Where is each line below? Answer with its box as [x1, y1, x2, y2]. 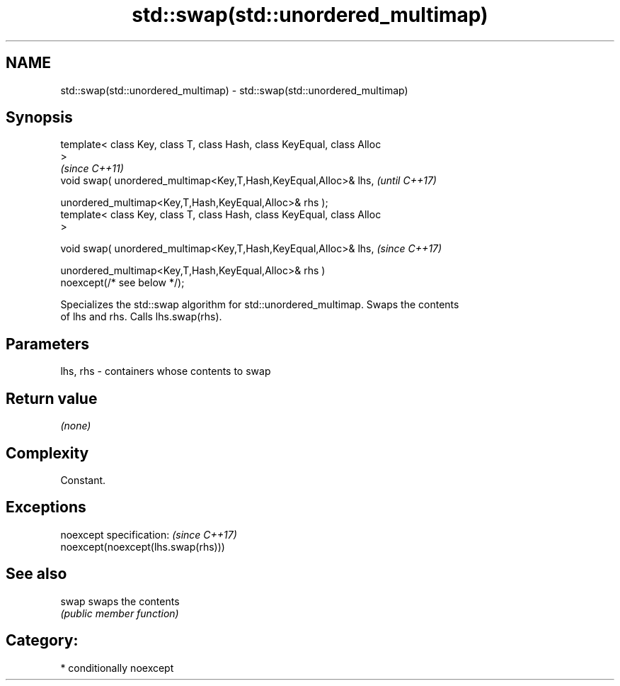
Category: [6, 631, 79, 650]
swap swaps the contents [60, 595, 180, 607]
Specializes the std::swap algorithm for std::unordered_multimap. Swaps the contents [60, 298, 459, 311]
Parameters [6, 334, 89, 353]
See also [6, 565, 67, 583]
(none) [60, 420, 91, 432]
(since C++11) [60, 162, 124, 175]
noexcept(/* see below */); [60, 276, 185, 289]
